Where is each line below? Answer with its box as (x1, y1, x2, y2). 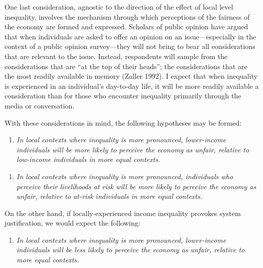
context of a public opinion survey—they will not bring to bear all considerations (5, 41, 255, 51)
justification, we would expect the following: (5, 218, 140, 228)
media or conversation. (5, 100, 75, 111)
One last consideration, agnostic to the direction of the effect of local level (5, 2, 233, 12)
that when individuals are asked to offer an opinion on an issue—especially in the (5, 31, 256, 41)
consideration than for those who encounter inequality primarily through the (5, 90, 241, 101)
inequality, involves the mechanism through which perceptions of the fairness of (5, 11, 250, 22)
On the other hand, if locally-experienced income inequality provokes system (5, 207, 241, 218)
